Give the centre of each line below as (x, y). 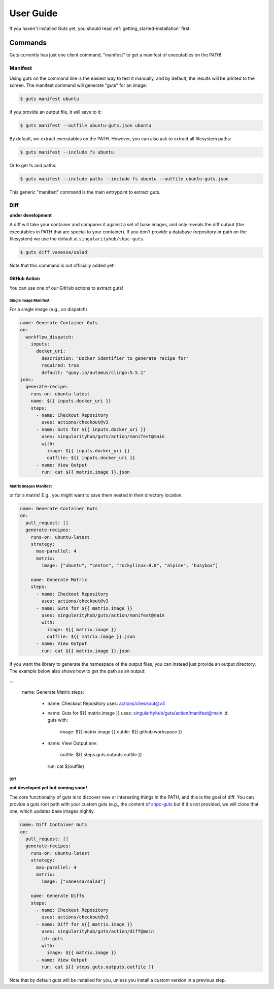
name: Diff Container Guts (54, 825)
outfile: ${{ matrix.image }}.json (91, 637)
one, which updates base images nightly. (52, 811)
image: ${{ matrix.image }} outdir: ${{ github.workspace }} (121, 731)
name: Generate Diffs (58, 896)
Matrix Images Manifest (31, 486)
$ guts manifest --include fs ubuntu (67, 152)
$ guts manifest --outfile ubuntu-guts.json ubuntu (86, 125)
